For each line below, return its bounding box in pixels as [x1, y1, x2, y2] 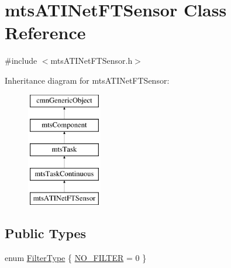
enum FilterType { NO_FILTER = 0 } [5, 252, 147, 264]
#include [5, 54, 37, 67]
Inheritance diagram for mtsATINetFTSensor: [5, 74, 170, 86]
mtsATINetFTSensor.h [50, 54, 133, 67]
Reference [5, 20, 86, 44]
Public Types [5, 224, 87, 242]
